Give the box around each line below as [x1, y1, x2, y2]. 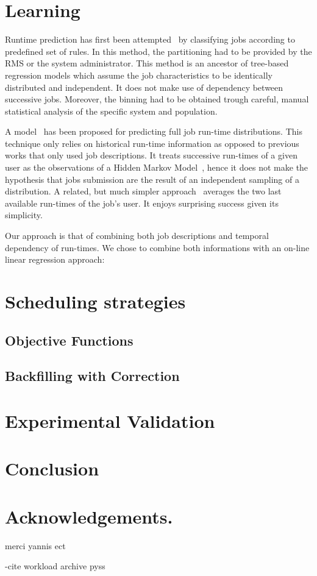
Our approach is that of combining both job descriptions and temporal [5, 229, 269, 242]
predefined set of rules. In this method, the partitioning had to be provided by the [5, 44, 312, 57]
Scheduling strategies [5, 289, 186, 313]
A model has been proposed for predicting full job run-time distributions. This [5, 125, 302, 138]
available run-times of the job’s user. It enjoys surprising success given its [5, 196, 279, 209]
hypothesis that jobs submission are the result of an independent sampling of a [5, 172, 299, 185]
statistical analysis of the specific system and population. [5, 104, 218, 117]
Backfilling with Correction [5, 366, 180, 385]
